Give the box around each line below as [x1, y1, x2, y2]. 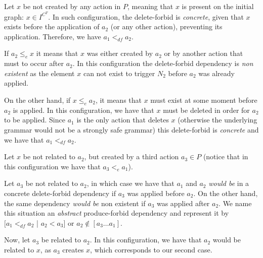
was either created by [86, 48, 153, 58]
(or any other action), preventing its [110, 21, 223, 32]
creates [62, 244, 84, 254]
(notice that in [203, 151, 248, 162]
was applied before [127, 187, 185, 198]
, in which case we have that [86, 178, 174, 188]
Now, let [4, 234, 30, 245]
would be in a [208, 178, 249, 188]
